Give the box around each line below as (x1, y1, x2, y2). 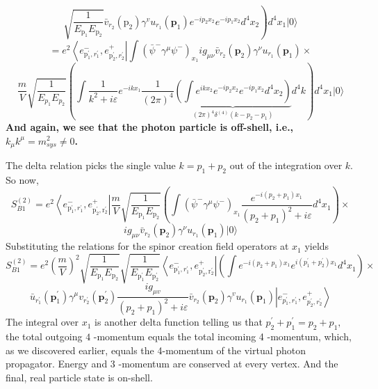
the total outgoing (6, 329, 83, 344)
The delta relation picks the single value (6, 158, 176, 173)
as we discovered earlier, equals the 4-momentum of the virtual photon (6, 342, 306, 357)
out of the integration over (229, 158, 343, 173)
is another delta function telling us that (94, 315, 263, 329)
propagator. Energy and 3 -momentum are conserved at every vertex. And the (6, 356, 338, 371)
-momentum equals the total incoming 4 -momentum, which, (93, 329, 352, 344)
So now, (6, 172, 39, 186)
